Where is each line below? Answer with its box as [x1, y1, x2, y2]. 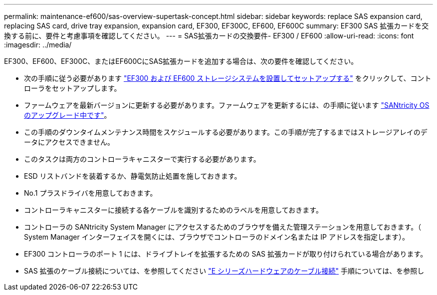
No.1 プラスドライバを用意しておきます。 [24, 189, 157, 197]
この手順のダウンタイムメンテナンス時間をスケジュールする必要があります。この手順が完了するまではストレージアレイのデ [24, 128, 428, 136]
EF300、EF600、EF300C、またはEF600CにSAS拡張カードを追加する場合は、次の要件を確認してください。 [4, 57, 358, 65]
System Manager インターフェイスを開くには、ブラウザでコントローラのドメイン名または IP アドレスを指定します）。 [24, 233, 409, 241]
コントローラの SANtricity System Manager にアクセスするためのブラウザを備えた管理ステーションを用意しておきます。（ [24, 223, 422, 231]
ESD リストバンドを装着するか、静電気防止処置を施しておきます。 [24, 172, 241, 180]
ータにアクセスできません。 [24, 138, 114, 146]
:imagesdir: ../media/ [4, 40, 72, 49]
